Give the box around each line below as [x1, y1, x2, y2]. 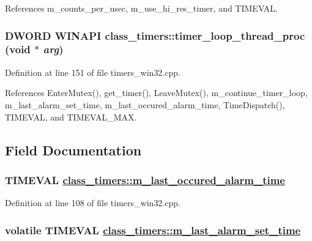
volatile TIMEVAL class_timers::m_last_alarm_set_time [5, 222, 301, 237]
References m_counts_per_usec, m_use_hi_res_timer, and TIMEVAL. [5, 2, 278, 14]
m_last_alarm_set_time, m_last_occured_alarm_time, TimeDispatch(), [5, 98, 285, 111]
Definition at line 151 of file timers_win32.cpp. [5, 65, 180, 78]
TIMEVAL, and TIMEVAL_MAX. [5, 110, 137, 123]
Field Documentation [5, 140, 142, 159]
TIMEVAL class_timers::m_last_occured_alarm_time [5, 172, 285, 187]
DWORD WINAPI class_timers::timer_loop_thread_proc [5, 28, 305, 43]
